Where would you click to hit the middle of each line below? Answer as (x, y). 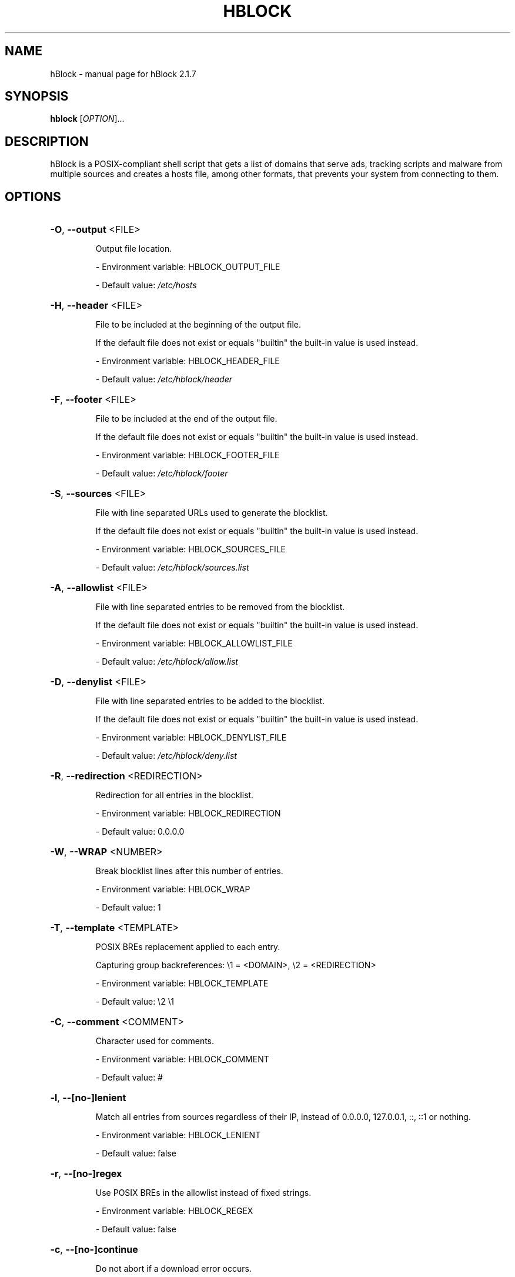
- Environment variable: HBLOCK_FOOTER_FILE (188, 455)
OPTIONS (33, 196)
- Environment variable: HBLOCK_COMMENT (182, 1059)
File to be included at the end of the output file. (186, 419)
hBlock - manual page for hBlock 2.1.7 (123, 74)
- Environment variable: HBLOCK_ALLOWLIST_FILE (194, 643)
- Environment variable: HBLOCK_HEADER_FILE (188, 361)
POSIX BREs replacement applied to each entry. (188, 947)
